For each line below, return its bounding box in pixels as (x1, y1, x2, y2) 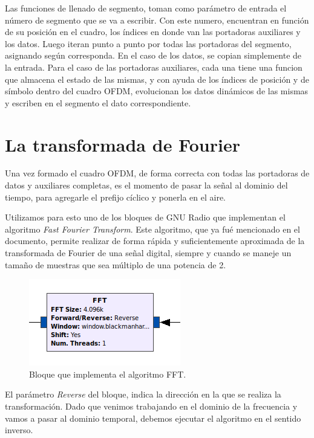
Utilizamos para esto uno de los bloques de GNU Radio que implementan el (5, 211, 286, 224)
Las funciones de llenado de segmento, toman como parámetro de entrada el (5, 2, 287, 14)
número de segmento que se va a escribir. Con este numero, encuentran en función (5, 13, 309, 26)
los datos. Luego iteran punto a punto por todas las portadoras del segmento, (5, 37, 292, 50)
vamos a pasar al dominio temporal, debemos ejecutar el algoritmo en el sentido (5, 411, 301, 424)
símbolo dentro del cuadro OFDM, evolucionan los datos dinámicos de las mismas (5, 85, 309, 97)
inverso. (5, 424, 33, 436)
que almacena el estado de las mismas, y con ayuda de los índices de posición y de (5, 72, 309, 85)
